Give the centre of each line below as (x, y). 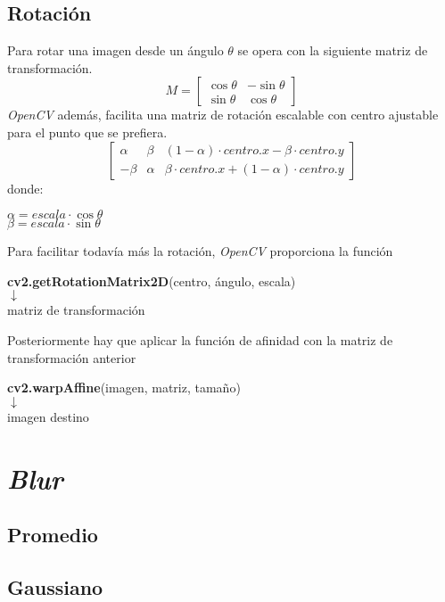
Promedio (53, 535)
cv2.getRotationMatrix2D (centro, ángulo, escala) (152, 280)
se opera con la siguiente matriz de (333, 50)
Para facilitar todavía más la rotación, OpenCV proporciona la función (200, 251)
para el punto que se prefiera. (87, 132)
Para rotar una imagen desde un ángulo (115, 50)
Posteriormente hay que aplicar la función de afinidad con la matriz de (200, 339)
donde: (25, 188)
